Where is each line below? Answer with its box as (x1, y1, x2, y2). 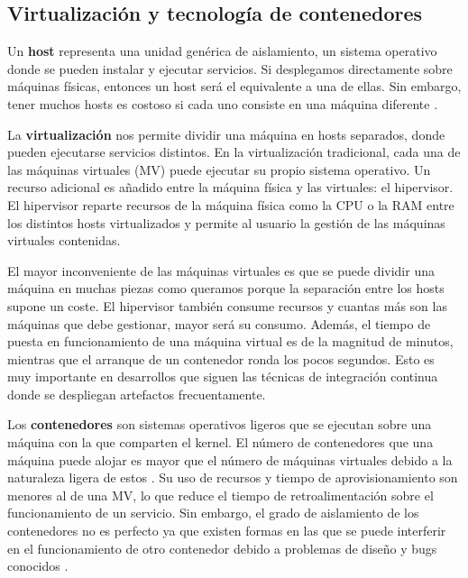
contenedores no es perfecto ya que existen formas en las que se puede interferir (7, 521, 446, 540)
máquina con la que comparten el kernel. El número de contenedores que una (7, 433, 434, 452)
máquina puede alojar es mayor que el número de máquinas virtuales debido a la (7, 450, 453, 469)
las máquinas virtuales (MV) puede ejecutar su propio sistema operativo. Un (7, 160, 431, 179)
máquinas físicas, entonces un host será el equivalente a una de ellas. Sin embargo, (7, 77, 462, 96)
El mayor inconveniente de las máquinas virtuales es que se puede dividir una (7, 261, 435, 280)
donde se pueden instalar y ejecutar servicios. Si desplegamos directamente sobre (7, 59, 453, 78)
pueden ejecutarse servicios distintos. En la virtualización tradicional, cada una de (7, 142, 461, 161)
